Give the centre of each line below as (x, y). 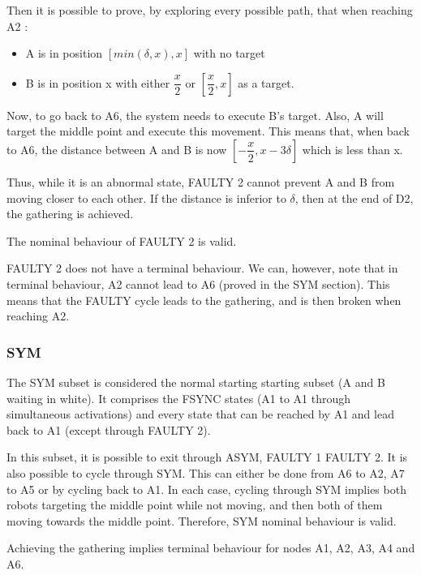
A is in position (64, 53)
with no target (229, 53)
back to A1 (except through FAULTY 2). (109, 429)
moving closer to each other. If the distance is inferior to (146, 197)
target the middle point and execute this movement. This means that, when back (208, 131)
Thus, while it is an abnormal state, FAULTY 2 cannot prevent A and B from (201, 181)
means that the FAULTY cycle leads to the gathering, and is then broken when (204, 300)
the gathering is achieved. (70, 214)
